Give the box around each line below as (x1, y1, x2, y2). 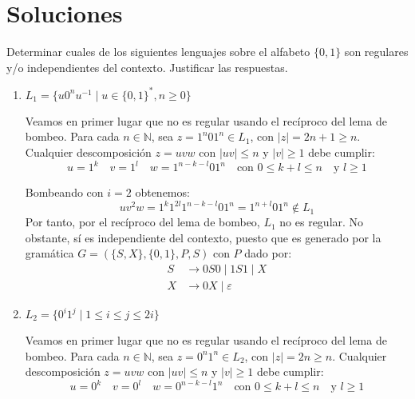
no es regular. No (279, 213, 364, 230)
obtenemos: (135, 184, 190, 201)
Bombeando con (25, 184, 104, 201)
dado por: (244, 245, 292, 261)
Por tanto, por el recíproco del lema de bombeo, (25, 213, 260, 230)
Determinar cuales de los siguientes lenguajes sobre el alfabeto (6, 43, 310, 60)
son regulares (344, 43, 409, 60)
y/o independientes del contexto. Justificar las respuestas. (6, 58, 288, 75)
